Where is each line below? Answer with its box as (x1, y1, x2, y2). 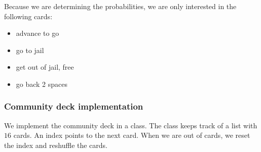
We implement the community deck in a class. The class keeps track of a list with (4, 120, 257, 130)
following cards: (4, 11, 53, 21)
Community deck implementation (4, 100, 143, 113)
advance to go (16, 28, 59, 38)
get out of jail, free (16, 62, 74, 72)
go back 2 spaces (16, 78, 68, 89)
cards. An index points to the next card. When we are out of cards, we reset (13, 130, 250, 140)
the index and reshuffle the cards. (4, 139, 108, 150)
